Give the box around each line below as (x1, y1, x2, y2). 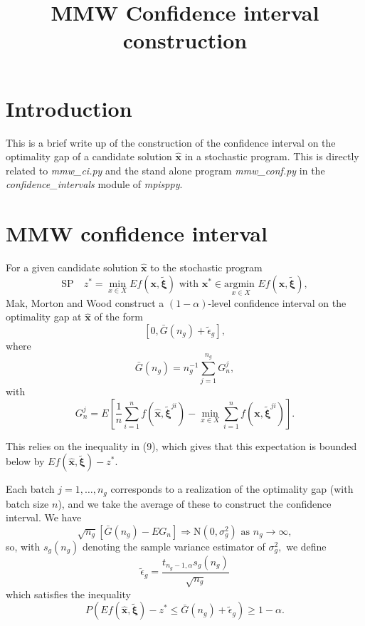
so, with (6, 538, 41, 553)
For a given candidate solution (6, 260, 138, 274)
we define (286, 538, 327, 553)
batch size (6, 496, 49, 511)
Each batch (6, 481, 55, 496)
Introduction (6, 93, 132, 122)
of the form (94, 309, 143, 324)
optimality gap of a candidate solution (6, 149, 172, 164)
